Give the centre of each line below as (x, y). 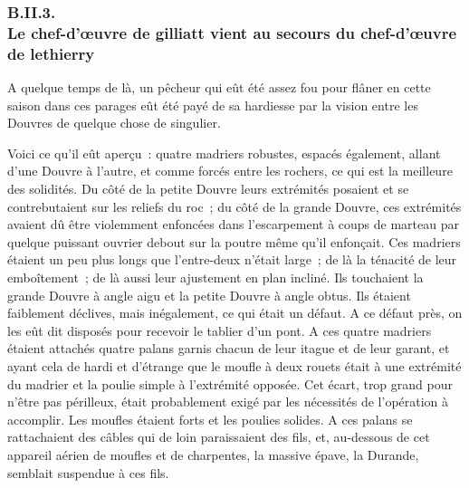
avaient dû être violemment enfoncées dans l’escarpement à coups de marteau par (233, 224)
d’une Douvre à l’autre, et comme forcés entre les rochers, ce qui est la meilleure (230, 171)
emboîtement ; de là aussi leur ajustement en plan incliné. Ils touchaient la (215, 277)
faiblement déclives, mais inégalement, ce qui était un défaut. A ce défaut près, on (235, 313)
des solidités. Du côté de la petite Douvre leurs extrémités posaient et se (208, 189)
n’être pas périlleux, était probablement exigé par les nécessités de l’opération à (228, 402)
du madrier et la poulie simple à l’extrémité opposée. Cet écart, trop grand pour (230, 383)
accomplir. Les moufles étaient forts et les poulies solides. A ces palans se (210, 419)
